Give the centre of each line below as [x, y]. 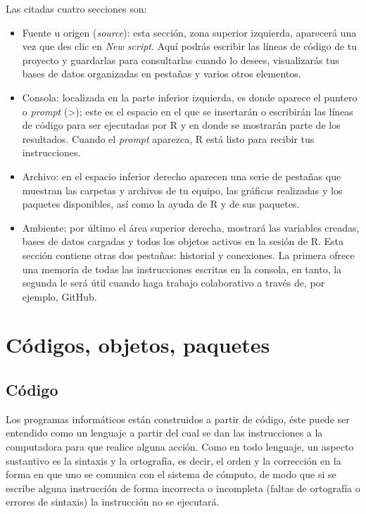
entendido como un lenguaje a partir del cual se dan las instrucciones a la [164, 433]
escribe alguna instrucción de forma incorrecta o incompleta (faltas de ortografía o [183, 488]
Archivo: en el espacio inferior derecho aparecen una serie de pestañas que [182, 176]
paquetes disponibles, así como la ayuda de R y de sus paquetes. [161, 204]
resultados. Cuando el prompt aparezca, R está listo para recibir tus [168, 138]
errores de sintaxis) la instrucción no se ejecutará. [113, 502]
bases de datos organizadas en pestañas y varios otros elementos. [162, 74]
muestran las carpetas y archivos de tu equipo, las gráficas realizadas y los [182, 190]
